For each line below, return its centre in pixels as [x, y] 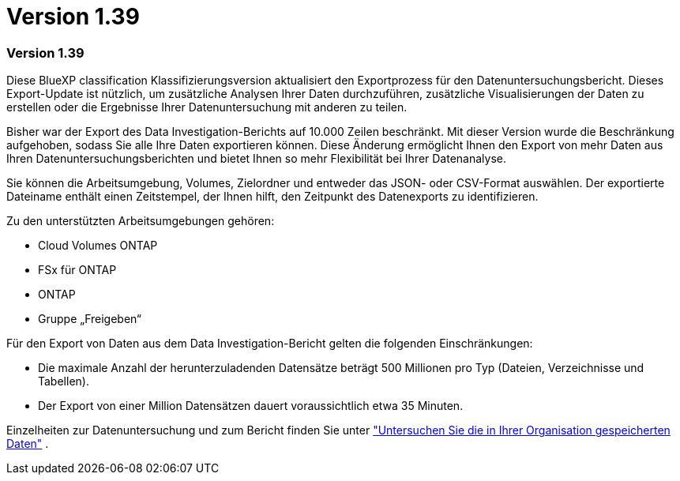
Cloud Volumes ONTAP [98, 246]
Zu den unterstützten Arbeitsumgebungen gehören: [141, 221]
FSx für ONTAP [77, 270]
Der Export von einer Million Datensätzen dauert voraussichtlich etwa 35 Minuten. [251, 406]
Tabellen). [64, 381]
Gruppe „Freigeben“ [90, 319]
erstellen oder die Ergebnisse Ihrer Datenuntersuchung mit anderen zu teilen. [207, 107]
